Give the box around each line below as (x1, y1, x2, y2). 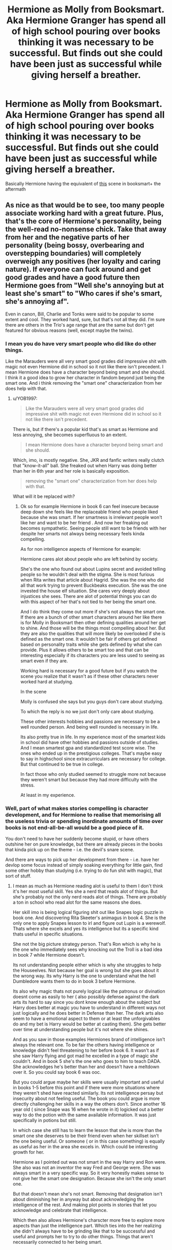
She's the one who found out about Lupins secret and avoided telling (20, 566, 166, 572)
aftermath (5, 186, 26, 192)
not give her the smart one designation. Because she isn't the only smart (12, 1176, 166, 1182)
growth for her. (12, 1149, 45, 1155)
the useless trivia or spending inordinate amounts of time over (5, 817, 163, 825)
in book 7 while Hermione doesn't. (12, 952, 85, 958)
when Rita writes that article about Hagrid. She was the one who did (20, 577, 164, 583)
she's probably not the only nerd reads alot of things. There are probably (12, 894, 166, 900)
